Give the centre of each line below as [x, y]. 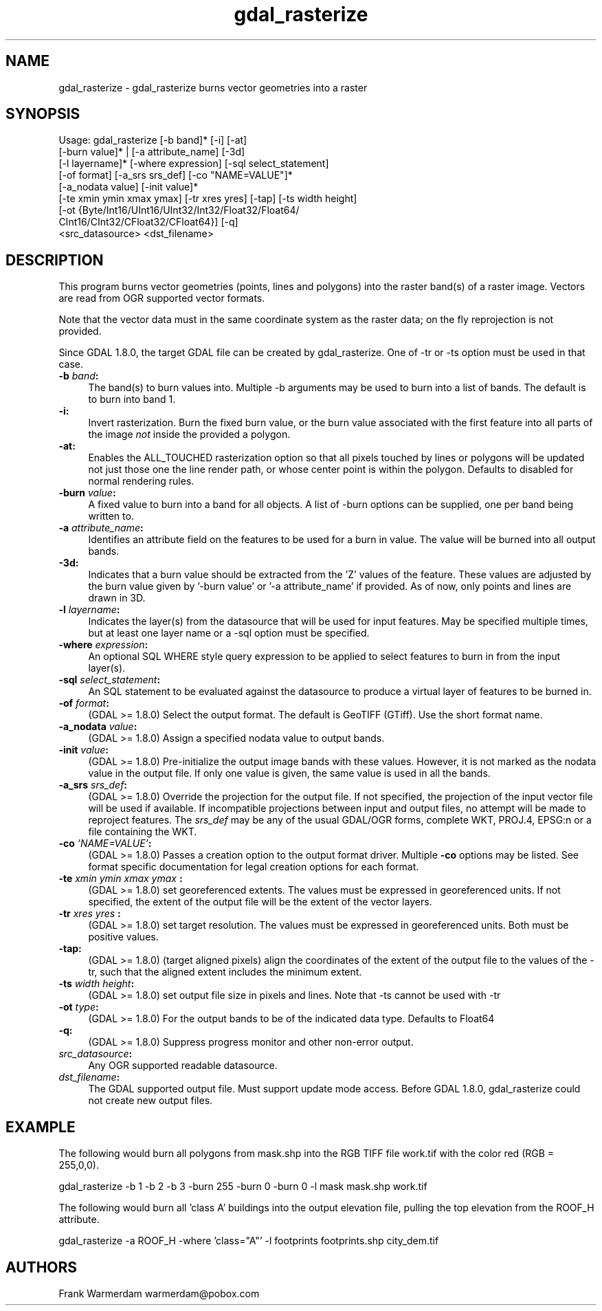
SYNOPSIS [43, 114]
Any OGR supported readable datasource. [183, 1066]
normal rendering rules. [141, 481]
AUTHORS [42, 1267]
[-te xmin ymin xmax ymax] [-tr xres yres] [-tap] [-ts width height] [208, 199]
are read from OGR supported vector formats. [162, 298]
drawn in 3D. [117, 598]
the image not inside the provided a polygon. [189, 434]
